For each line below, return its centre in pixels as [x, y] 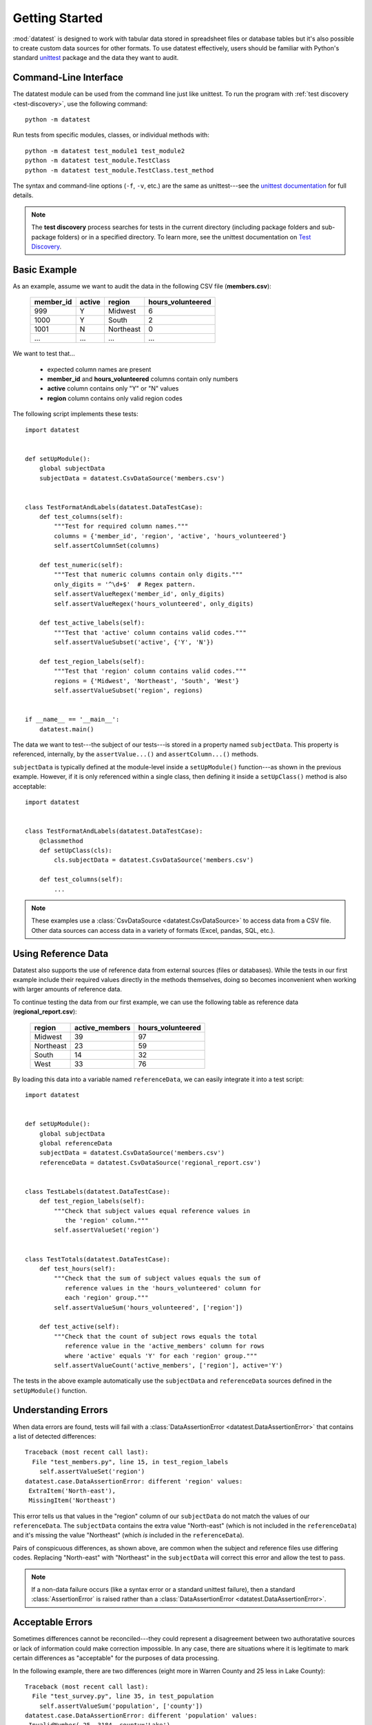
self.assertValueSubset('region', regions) [128, 691]
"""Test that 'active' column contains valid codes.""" [151, 632]
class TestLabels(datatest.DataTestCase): [98, 1191]
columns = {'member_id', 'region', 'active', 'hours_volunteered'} [170, 536]
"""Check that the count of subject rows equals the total [156, 1336]
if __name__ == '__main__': [72, 720]
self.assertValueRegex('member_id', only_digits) [139, 594]
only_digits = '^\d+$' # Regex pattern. [125, 584]
